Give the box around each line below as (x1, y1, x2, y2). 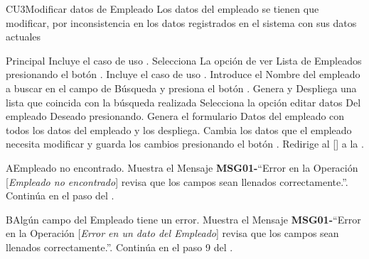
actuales (6, 29, 41, 44)
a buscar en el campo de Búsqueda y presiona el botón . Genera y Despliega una (6, 80, 357, 95)
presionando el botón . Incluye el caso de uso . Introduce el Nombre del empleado (6, 67, 360, 82)
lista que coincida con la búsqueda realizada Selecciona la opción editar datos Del (6, 94, 361, 109)
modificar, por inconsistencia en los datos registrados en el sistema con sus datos (6, 15, 357, 30)
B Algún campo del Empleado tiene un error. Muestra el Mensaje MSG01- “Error (6, 211, 361, 226)
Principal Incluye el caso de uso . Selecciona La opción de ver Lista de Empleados (6, 53, 362, 67)
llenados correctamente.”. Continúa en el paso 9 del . (6, 239, 233, 254)
